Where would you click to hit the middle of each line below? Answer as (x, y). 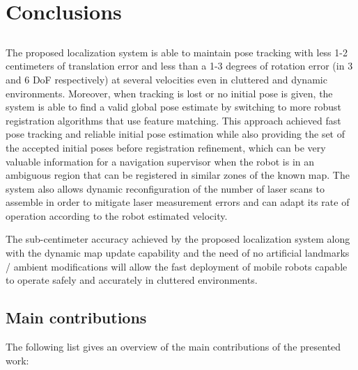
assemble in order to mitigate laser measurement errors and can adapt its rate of (178, 202)
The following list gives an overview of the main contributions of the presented (173, 347)
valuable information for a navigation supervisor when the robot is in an (160, 161)
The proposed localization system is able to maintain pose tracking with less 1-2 (177, 52)
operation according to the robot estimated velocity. (117, 215)
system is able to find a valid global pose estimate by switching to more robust (174, 107)
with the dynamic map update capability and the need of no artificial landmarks (178, 253)
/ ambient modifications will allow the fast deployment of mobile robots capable (177, 266)
